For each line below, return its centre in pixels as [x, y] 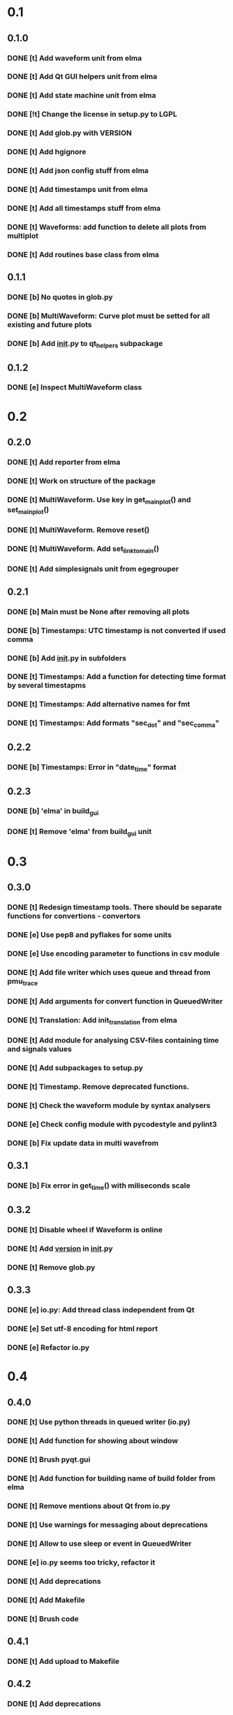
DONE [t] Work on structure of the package [82, 480]
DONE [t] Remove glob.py [51, 1267]
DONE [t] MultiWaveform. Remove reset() [78, 530]
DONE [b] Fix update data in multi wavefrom [83, 1144]
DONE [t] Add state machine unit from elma [82, 95]
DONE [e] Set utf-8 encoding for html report [83, 1329]
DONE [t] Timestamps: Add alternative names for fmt [99, 704]
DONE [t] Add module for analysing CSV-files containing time [113, 1041]
